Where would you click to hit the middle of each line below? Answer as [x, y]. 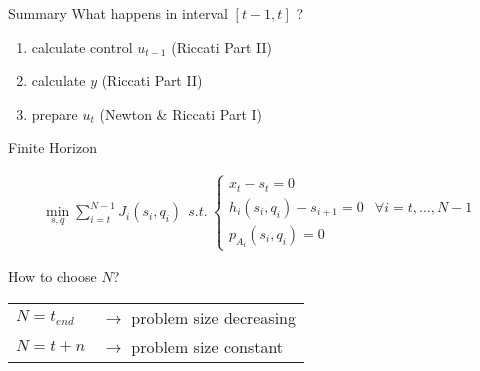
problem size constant [207, 347]
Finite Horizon [52, 147]
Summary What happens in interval [118, 13]
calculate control [82, 46]
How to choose [52, 276]
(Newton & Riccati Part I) [181, 113]
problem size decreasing [214, 318]
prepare [54, 113]
